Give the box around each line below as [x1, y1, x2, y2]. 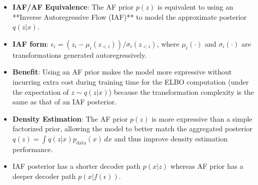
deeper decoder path [12, 170, 76, 181]
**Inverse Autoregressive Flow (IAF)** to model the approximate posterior [12, 11, 247, 22]
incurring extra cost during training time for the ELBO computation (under [12, 76, 249, 87]
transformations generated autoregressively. [12, 49, 147, 60]
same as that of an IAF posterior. [12, 96, 117, 107]
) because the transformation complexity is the [108, 86, 254, 97]
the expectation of [12, 86, 69, 97]
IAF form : [12, 38, 49, 49]
